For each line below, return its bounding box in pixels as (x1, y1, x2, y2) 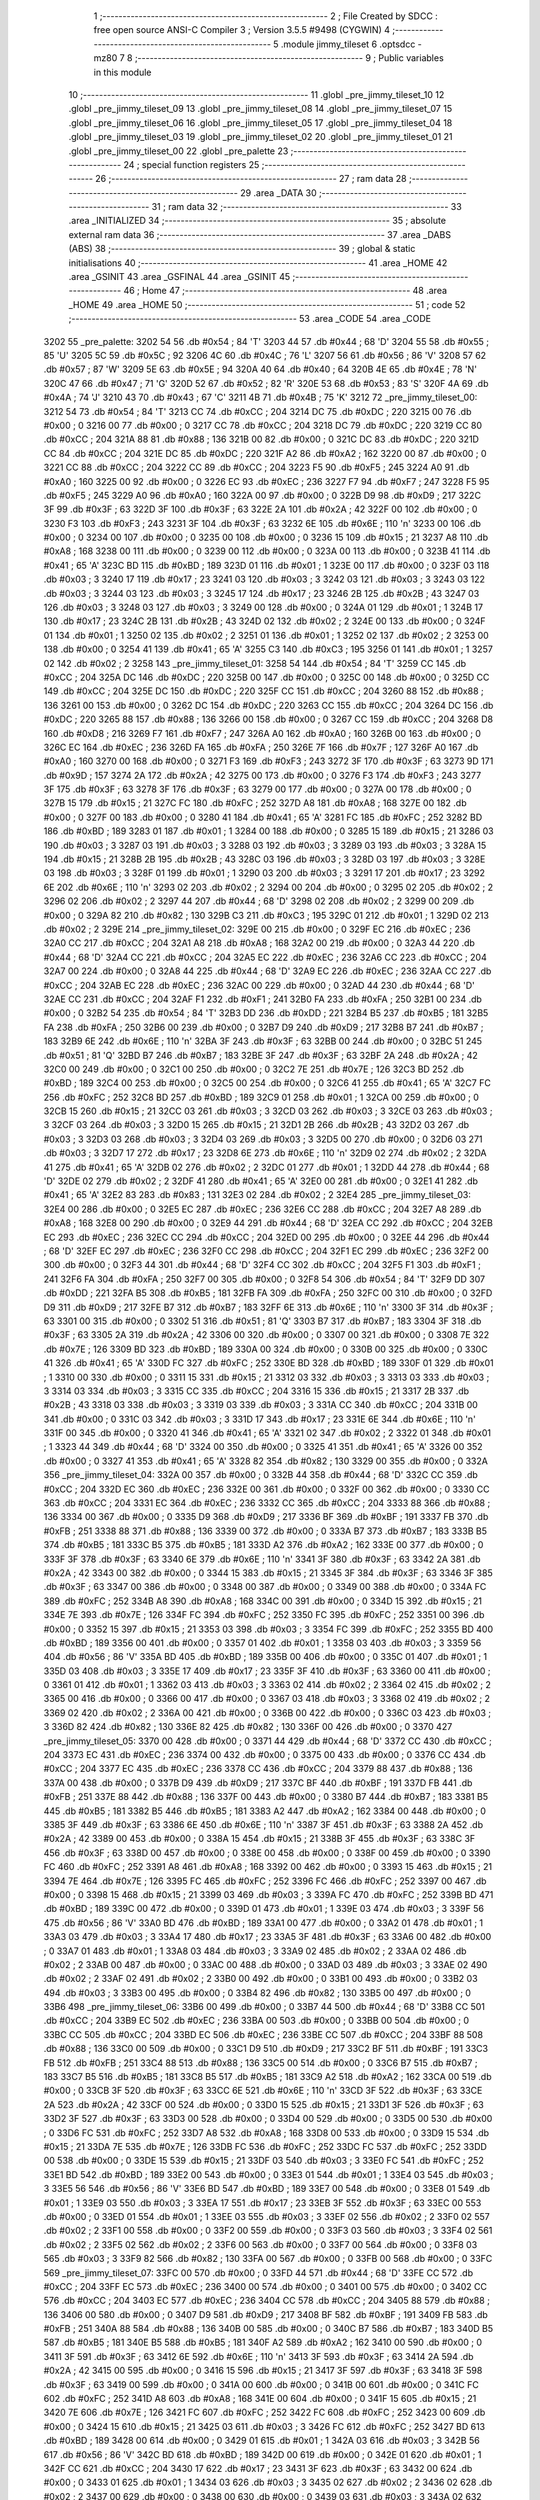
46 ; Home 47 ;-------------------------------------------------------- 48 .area (123, 285, 448, 297)
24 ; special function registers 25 (123, 158, 260, 170)
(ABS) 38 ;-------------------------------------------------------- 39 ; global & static (68, 243, 416, 255)
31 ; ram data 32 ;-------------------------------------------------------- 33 (151, 201, 462, 213)
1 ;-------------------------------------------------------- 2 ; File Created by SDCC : (93, 10, 439, 22)
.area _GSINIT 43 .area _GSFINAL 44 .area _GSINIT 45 (68, 271, 291, 283)
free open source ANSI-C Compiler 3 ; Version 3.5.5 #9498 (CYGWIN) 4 (93, 24, 390, 36)
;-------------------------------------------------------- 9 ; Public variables (134, 52, 444, 64)
